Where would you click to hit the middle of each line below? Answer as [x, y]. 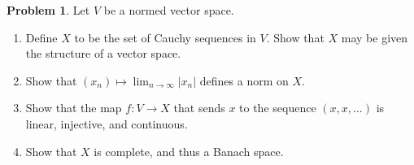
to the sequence [278, 108]
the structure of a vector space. [103, 53]
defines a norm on [244, 80]
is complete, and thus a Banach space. [189, 151]
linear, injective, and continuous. [107, 123]
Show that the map [74, 108]
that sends [199, 108]
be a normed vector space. [169, 10]
